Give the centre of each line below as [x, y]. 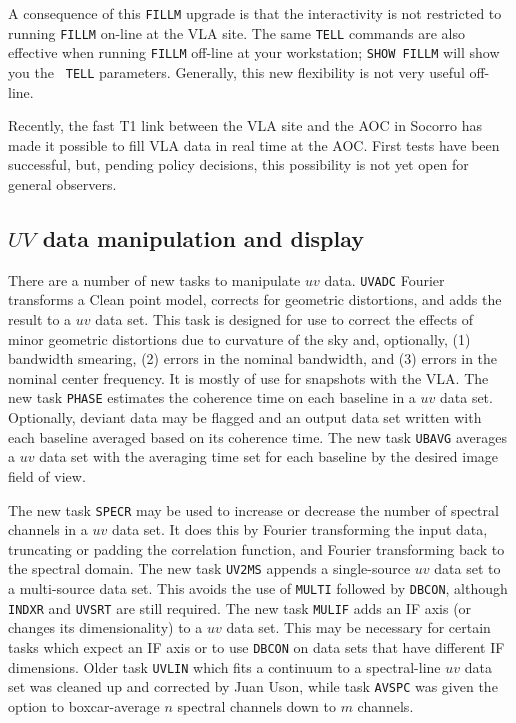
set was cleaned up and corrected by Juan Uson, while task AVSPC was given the [253, 686]
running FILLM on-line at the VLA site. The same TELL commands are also [236, 32]
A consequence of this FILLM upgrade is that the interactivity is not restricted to [255, 13]
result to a [40, 319]
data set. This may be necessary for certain [358, 627]
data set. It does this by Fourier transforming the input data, [299, 529]
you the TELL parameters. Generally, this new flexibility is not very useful [236, 71]
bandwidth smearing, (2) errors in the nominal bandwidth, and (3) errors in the [253, 358]
